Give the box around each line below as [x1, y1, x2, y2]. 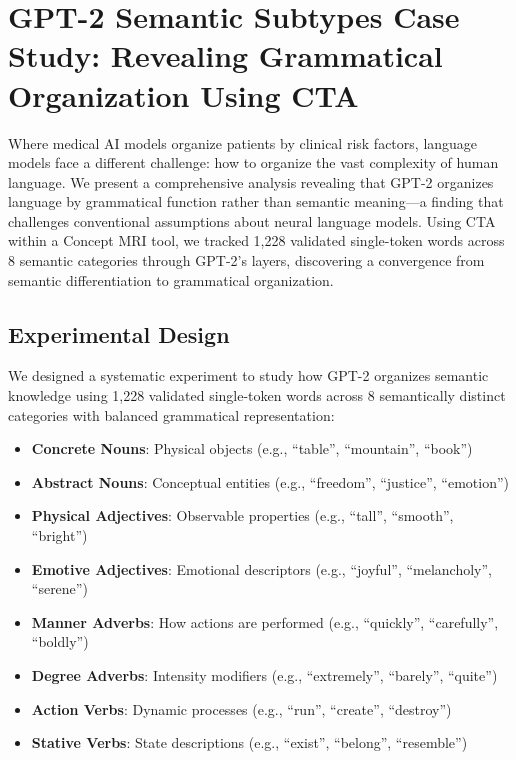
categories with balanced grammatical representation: [8, 404, 335, 425]
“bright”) [31, 525, 88, 546]
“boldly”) [31, 631, 89, 652]
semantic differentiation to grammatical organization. [8, 269, 334, 290]
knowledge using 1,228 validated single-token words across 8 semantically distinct [8, 385, 506, 406]
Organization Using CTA [8, 74, 359, 115]
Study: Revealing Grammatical [8, 35, 443, 76]
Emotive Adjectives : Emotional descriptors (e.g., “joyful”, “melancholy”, [31, 558, 492, 579]
